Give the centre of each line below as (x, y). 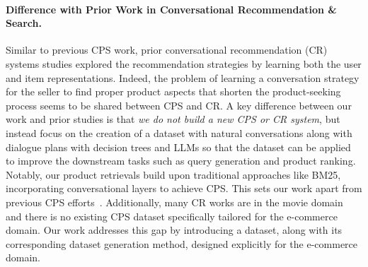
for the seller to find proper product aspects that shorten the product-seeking (173, 91)
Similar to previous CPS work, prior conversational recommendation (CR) (167, 50)
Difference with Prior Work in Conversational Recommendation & (171, 9)
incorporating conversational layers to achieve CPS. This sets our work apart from (184, 188)
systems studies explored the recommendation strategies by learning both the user (184, 63)
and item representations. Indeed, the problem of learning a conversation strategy (183, 77)
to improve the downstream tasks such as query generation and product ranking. (181, 161)
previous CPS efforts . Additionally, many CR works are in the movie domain (174, 202)
